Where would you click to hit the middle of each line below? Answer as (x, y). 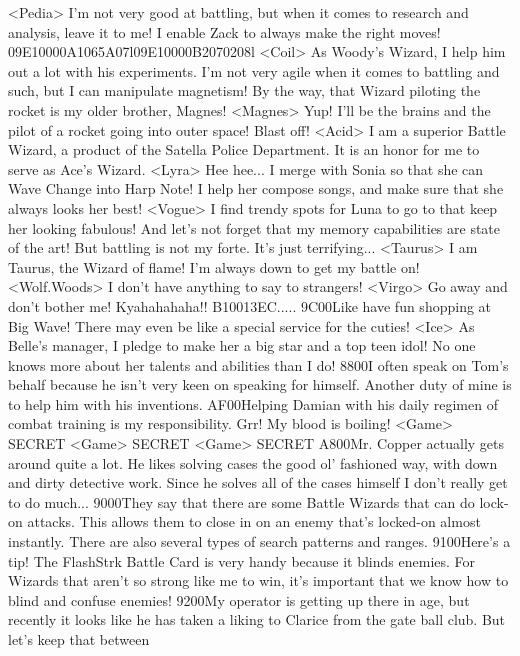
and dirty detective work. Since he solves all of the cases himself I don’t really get (258, 482)
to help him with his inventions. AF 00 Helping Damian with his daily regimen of (253, 403)
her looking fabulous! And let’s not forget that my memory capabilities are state (254, 227)
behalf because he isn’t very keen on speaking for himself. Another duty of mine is (260, 384)
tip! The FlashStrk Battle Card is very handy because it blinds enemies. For (242, 560)
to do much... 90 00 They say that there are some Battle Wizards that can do (241, 501)
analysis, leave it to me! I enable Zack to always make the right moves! (224, 31)
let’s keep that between (79, 639)
